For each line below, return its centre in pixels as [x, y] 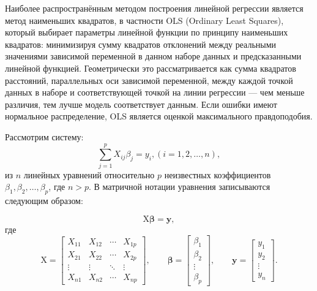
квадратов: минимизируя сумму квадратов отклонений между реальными [141, 44]
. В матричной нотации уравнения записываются [180, 187]
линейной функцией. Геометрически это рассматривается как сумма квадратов [151, 68]
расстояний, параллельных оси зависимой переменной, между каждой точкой [149, 80]
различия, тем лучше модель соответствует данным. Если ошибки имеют [141, 104]
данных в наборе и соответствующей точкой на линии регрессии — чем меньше [155, 92]
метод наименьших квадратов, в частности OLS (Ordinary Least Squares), [144, 20]
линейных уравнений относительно [89, 174]
